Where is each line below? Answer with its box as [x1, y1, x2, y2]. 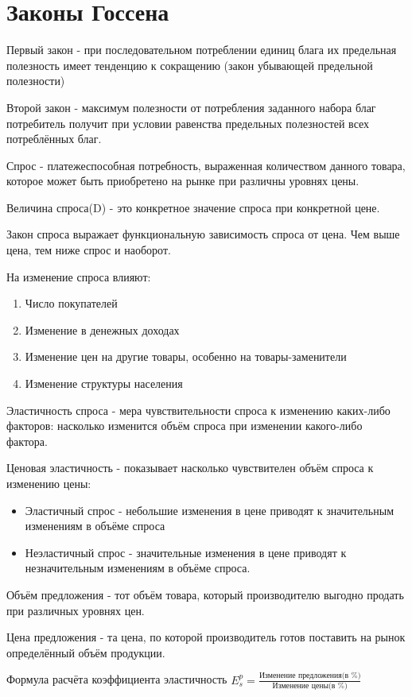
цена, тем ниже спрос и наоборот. [6, 242, 171, 258]
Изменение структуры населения [25, 375, 183, 392]
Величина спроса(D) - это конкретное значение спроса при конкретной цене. [6, 199, 380, 215]
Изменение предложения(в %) [258, 672, 361, 680]
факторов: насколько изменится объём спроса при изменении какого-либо [6, 417, 363, 434]
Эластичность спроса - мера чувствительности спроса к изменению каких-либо [6, 401, 391, 418]
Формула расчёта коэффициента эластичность [6, 671, 227, 687]
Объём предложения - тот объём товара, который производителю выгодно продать [6, 586, 404, 602]
